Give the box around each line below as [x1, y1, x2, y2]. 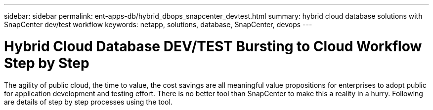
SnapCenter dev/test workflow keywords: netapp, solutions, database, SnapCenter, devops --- [4, 20, 312, 29]
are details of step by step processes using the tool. [4, 97, 173, 106]
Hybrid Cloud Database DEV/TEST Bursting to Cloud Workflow [4, 37, 422, 55]
